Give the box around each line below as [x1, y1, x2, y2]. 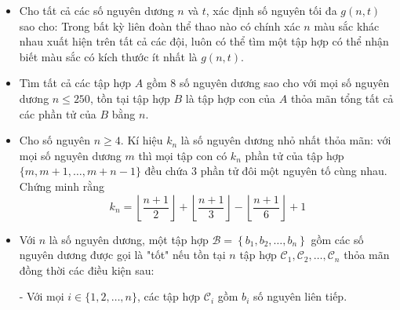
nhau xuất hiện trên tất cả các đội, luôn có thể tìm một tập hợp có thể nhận [19, 33, 389, 49]
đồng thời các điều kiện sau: [19, 261, 155, 278]
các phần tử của [19, 105, 96, 122]
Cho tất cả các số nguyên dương [19, 2, 174, 18]
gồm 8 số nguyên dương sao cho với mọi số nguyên [146, 75, 390, 91]
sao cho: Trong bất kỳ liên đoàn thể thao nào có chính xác [19, 17, 300, 34]
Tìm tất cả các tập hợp [19, 75, 132, 91]
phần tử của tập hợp [245, 147, 344, 163]
